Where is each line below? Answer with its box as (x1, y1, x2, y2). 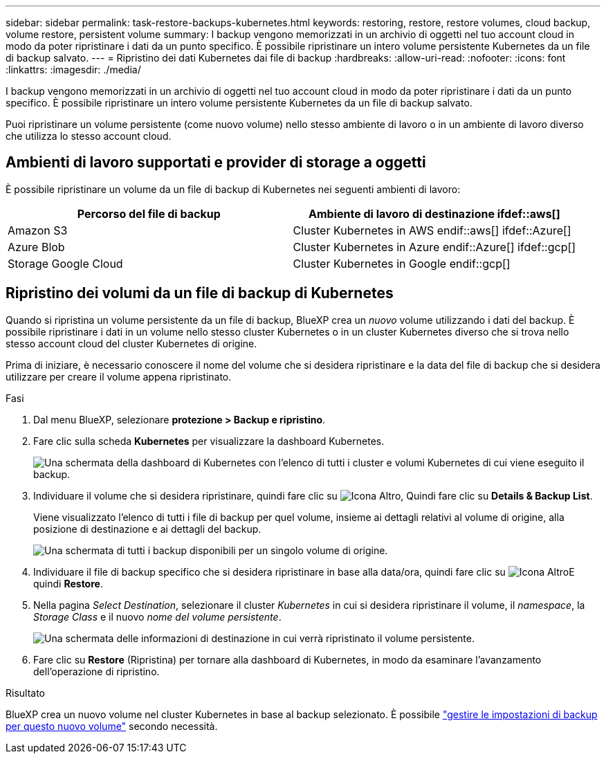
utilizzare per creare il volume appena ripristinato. (6, 370, 232, 383)
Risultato (6, 686, 46, 699)
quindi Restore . (33, 577, 103, 589)
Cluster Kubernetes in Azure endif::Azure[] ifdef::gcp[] (293, 239, 576, 254)
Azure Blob (8, 239, 65, 254)
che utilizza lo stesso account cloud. (6, 130, 172, 142)
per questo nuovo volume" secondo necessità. (6, 720, 218, 732)
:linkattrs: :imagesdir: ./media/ (6, 64, 141, 75)
